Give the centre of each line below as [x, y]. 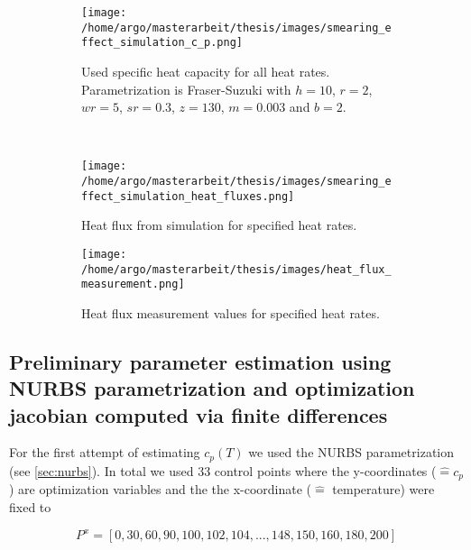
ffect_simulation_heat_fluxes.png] [188, 196]
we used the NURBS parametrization [351, 452]
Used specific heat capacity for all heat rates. [206, 71]
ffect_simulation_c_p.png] [162, 43]
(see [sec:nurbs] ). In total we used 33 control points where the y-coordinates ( [223, 470]
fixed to [30, 506]
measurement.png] [133, 284]
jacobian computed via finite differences [199, 414]
